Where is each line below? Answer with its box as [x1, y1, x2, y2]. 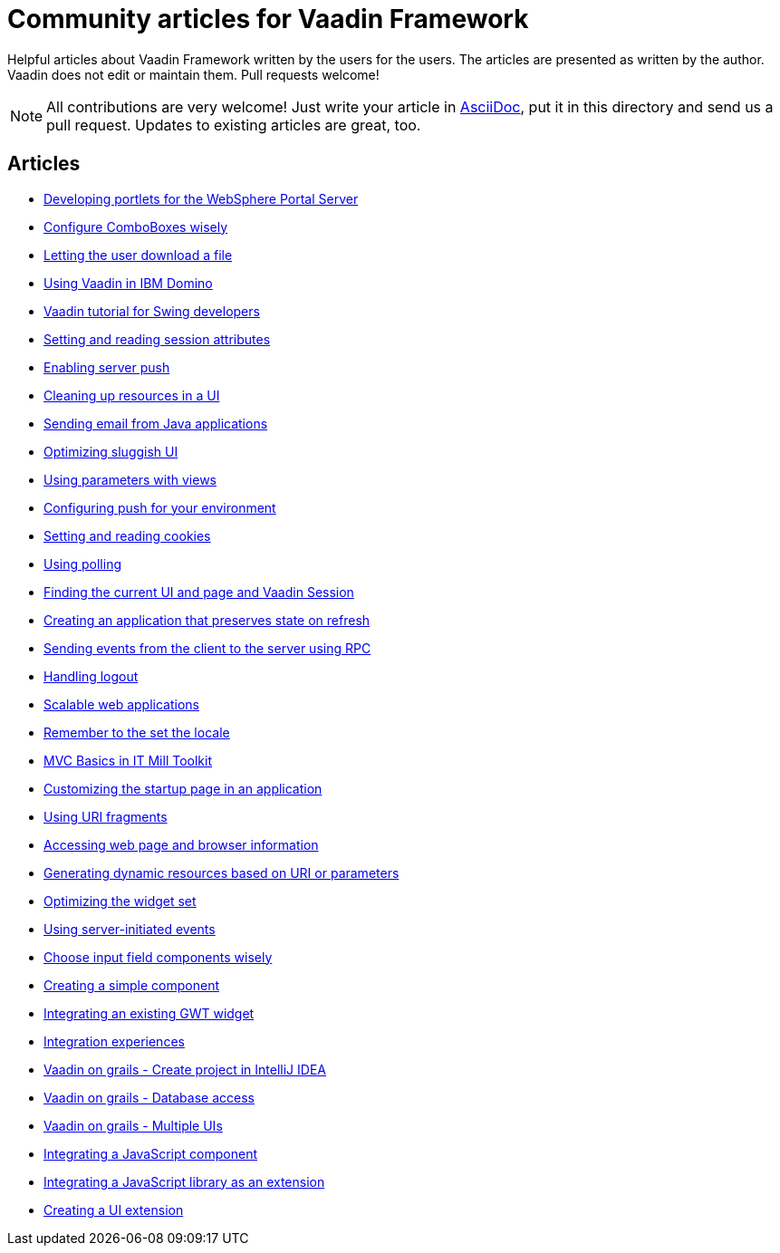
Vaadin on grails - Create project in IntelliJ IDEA [43, 1061, 326, 1077]
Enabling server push [43, 359, 170, 375]
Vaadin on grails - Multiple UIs [43, 1117, 223, 1133]
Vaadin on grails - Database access [43, 1089, 255, 1105]
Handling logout [43, 668, 139, 684]
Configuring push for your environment [43, 499, 276, 516]
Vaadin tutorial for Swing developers [43, 303, 260, 319]
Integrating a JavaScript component [43, 1145, 258, 1161]
